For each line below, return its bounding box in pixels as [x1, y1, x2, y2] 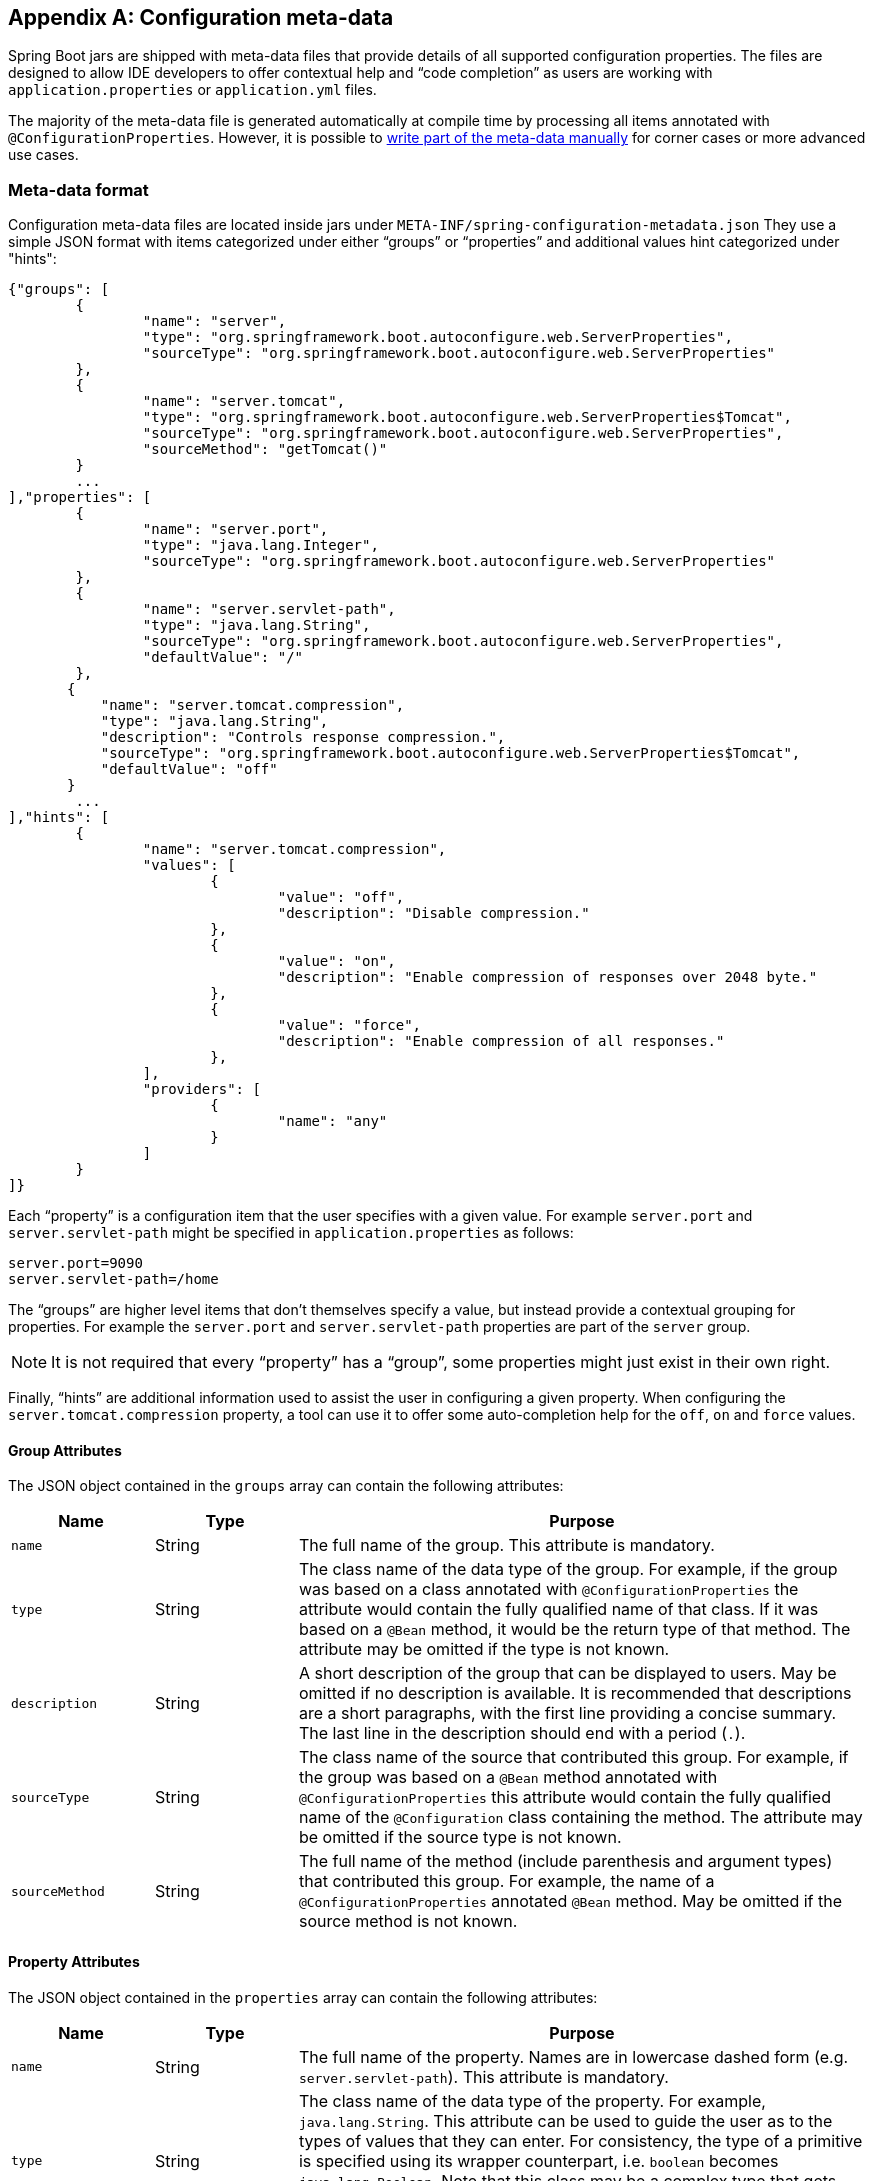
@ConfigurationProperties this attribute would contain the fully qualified [298, 1787, 831, 1808]
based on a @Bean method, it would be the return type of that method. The [298, 1619, 851, 1640]
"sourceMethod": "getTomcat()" [142, 441, 388, 458]
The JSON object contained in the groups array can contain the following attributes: [8, 1477, 564, 1495]
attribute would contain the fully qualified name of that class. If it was [298, 1599, 819, 1620]
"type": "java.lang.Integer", [142, 537, 379, 554]
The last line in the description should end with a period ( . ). [298, 1723, 746, 1744]
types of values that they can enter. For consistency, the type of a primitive [298, 2130, 863, 2151]
